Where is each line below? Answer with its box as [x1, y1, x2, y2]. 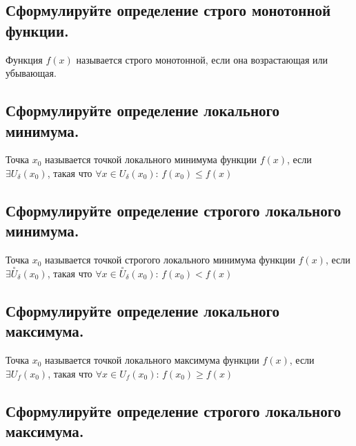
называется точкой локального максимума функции [45, 353, 259, 367]
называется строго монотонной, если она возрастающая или [76, 52, 328, 66]
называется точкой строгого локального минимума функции [45, 252, 295, 267]
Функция [6, 52, 43, 66]
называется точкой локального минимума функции [45, 152, 257, 167]
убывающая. [6, 66, 57, 80]
